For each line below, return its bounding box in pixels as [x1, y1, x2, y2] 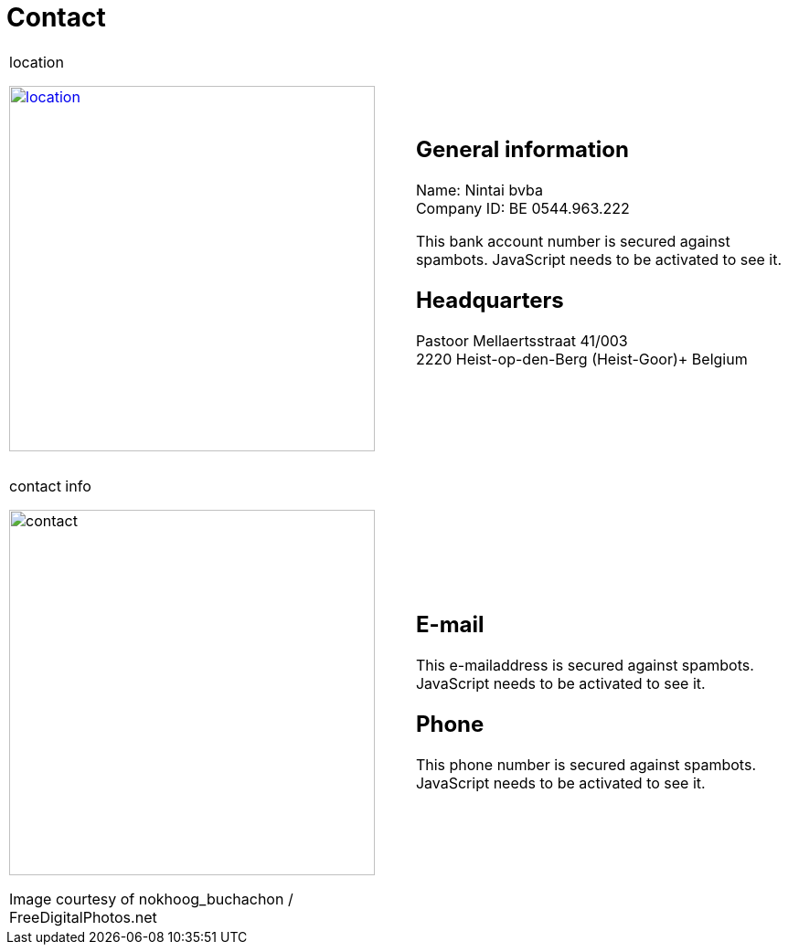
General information [415, 135, 629, 163]
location [9, 52, 64, 71]
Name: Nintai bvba [415, 180, 543, 199]
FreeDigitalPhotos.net [9, 907, 157, 926]
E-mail [415, 610, 485, 638]
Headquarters [415, 286, 564, 313]
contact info [9, 476, 91, 495]
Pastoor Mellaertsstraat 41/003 [415, 331, 628, 350]
